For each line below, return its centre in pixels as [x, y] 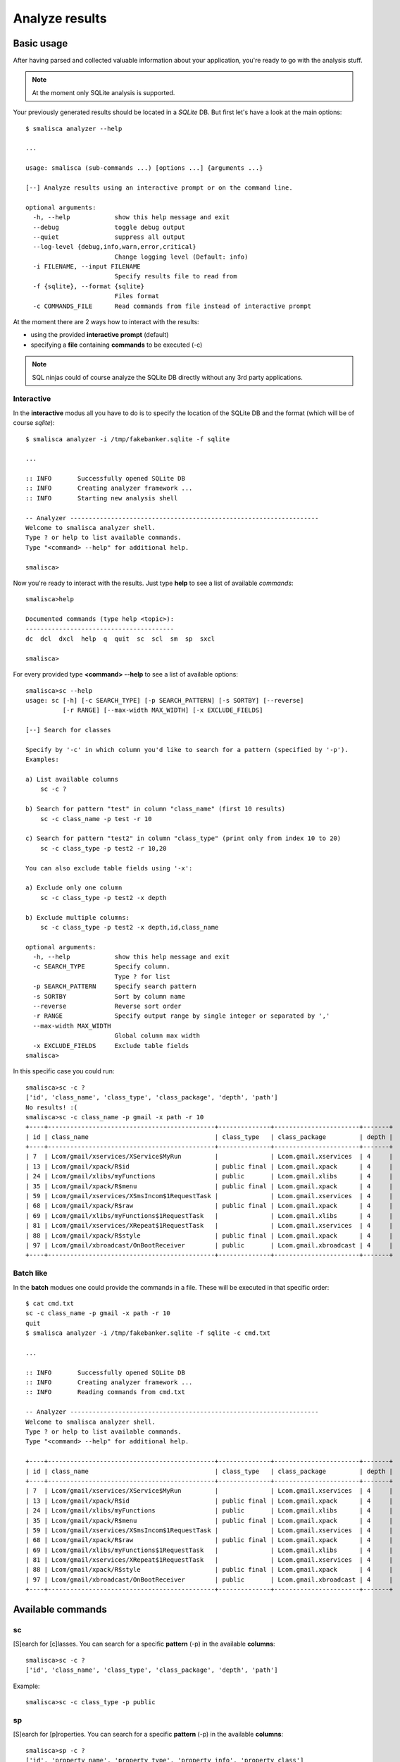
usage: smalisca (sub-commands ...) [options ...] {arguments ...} [144, 168]
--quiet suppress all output [109, 237]
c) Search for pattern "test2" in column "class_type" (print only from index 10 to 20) [183, 838]
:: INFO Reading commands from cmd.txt [106, 1392]
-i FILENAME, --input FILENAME [87, 267]
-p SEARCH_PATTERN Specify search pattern [114, 986]
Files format [137, 296]
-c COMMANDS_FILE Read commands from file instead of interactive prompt [172, 306]
